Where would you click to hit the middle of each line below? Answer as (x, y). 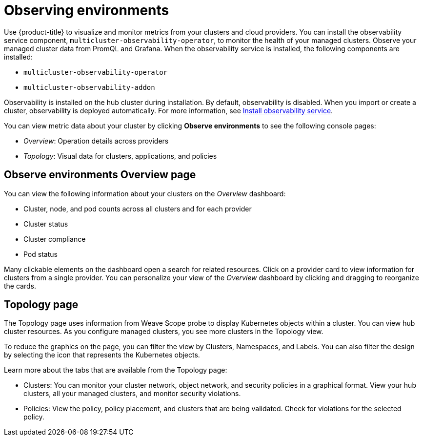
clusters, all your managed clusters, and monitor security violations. (132, 394)
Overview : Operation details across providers (96, 141)
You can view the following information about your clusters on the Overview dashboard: (145, 193)
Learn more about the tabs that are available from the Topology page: (116, 370)
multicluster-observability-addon (89, 87)
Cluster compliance (55, 239)
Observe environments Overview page (100, 175)
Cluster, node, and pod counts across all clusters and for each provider (138, 209)
